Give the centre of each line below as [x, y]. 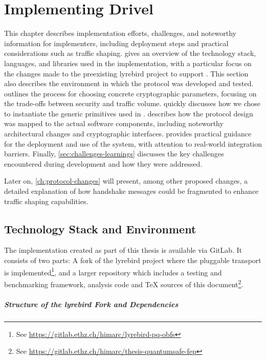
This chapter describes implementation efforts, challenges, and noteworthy [120, 33]
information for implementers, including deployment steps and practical [116, 43]
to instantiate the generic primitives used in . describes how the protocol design [129, 113]
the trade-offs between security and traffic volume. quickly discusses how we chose [132, 103]
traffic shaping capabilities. [46, 201]
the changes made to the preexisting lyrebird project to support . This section [126, 73]
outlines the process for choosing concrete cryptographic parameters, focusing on [130, 93]
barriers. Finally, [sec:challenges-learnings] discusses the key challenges [114, 154]
